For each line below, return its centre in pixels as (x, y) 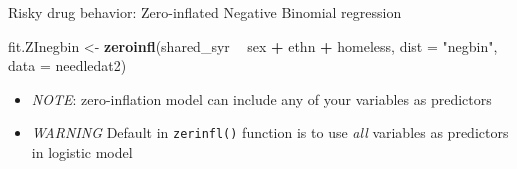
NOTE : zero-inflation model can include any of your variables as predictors (261, 98)
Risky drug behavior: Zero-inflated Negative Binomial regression (205, 12)
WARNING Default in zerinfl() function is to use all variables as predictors (270, 132)
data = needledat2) (67, 65)
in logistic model (82, 152)
